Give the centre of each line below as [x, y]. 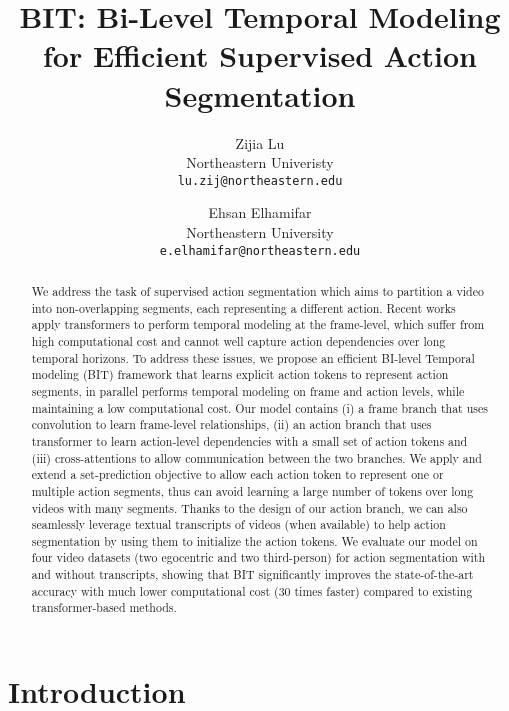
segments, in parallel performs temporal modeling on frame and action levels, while [248, 390]
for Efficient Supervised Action [260, 55]
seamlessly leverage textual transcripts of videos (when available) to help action [238, 524]
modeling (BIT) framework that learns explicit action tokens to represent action [240, 374]
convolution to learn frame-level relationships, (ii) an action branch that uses [231, 424]
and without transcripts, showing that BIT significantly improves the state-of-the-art [252, 574]
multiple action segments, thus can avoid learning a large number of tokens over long [252, 490]
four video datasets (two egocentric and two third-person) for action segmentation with [258, 557]
